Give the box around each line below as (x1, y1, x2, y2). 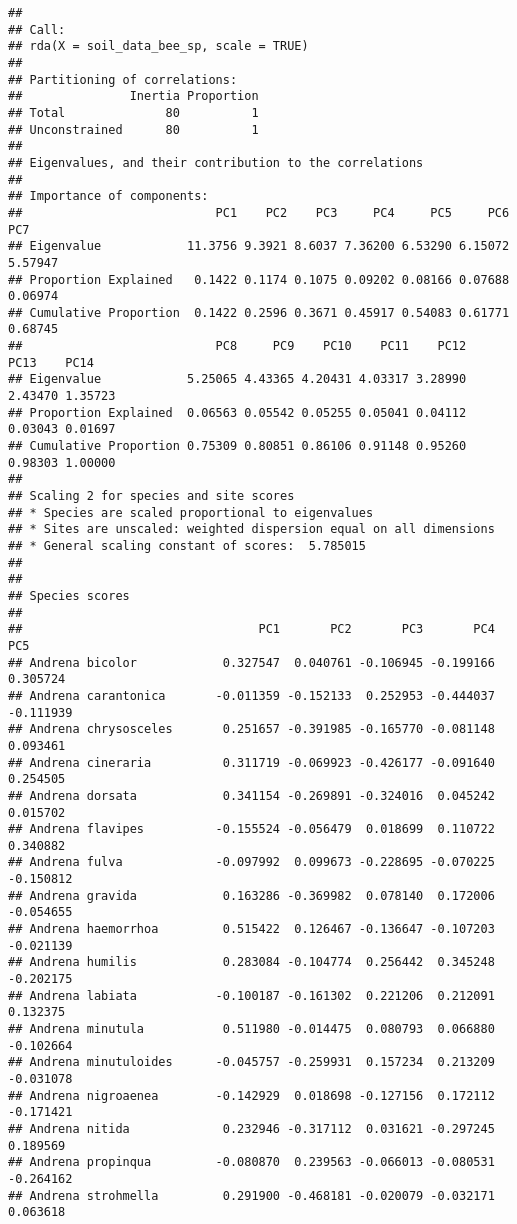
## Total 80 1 (8, 105, 259, 120)
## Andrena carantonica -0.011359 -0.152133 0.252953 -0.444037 (8, 688, 495, 703)
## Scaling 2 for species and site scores (8, 489, 295, 504)
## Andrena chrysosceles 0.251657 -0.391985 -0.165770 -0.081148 (8, 722, 495, 737)
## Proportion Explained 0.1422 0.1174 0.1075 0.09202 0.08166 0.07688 (8, 272, 510, 287)
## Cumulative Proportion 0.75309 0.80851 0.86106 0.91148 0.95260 (8, 439, 467, 454)
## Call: (8, 22, 66, 37)
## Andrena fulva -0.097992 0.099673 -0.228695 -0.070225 (8, 855, 495, 870)
